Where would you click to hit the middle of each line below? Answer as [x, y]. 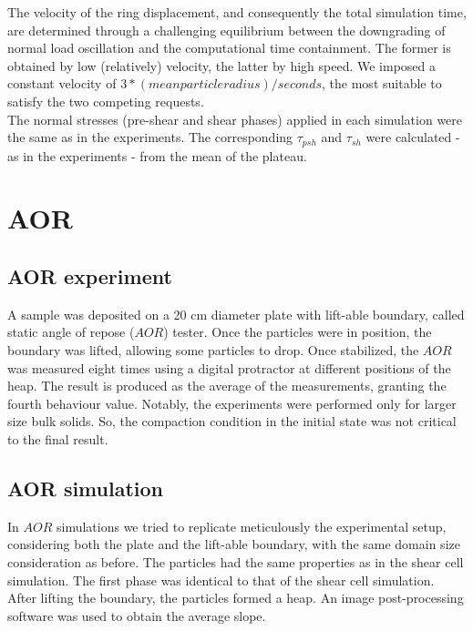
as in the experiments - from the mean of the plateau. [157, 155]
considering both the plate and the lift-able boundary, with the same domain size [234, 544]
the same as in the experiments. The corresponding [150, 137]
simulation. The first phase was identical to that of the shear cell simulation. [221, 580]
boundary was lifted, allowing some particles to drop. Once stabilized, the [213, 349]
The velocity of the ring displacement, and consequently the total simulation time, [237, 12]
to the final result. [58, 438]
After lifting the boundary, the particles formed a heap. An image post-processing [236, 598]
